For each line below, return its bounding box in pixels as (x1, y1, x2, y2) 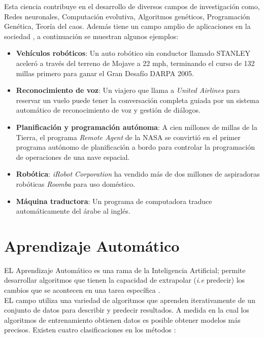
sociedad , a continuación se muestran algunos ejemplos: (4, 30, 179, 41)
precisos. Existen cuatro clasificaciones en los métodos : (4, 324, 176, 335)
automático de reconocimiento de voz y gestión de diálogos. (16, 105, 201, 115)
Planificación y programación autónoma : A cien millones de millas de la (16, 121, 257, 132)
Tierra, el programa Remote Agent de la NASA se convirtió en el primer (16, 131, 241, 142)
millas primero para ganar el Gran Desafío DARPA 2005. (16, 67, 194, 78)
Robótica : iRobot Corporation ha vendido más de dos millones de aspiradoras (16, 168, 260, 179)
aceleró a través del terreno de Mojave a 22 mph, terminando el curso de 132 (16, 57, 255, 68)
